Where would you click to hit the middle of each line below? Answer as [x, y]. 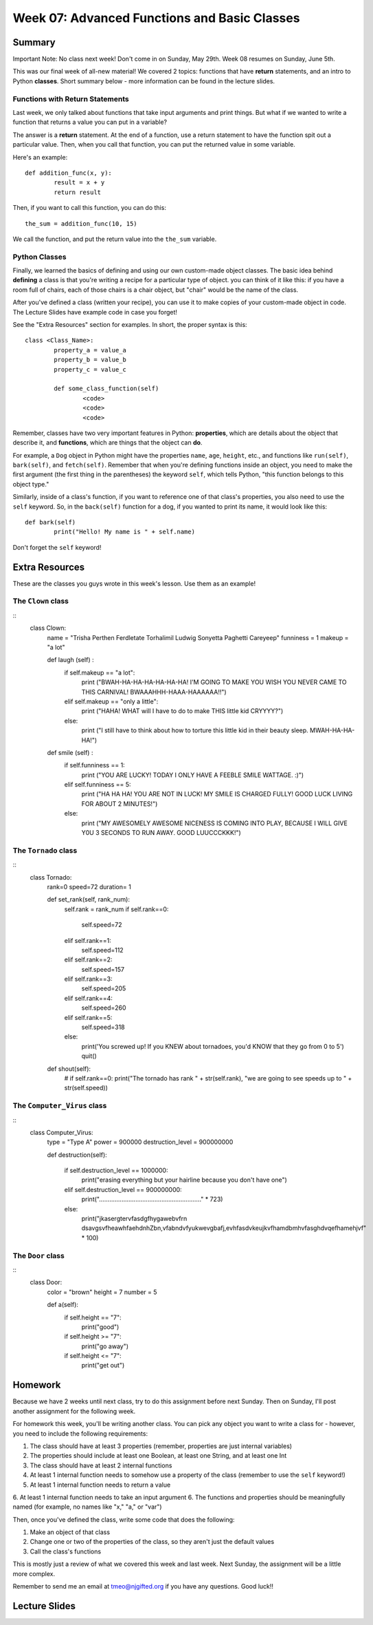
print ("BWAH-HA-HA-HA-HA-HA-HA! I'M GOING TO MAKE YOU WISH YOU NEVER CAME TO [214, 682]
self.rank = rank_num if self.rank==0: [116, 909]
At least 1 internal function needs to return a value [100, 1485]
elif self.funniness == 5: [98, 785]
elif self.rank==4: [89, 998]
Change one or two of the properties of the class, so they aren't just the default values [152, 1542]
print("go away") [105, 1346]
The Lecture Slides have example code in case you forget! [95, 312]
